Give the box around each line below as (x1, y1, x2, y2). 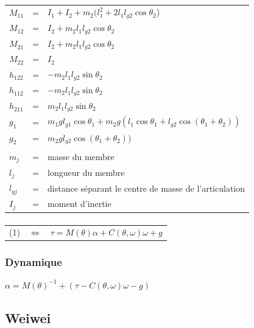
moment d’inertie (48, 197, 111, 210)
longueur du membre (48, 166, 125, 179)
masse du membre (48, 150, 115, 163)
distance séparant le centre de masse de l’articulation (48, 181, 245, 194)
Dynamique (5, 254, 62, 270)
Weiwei (5, 308, 51, 327)
